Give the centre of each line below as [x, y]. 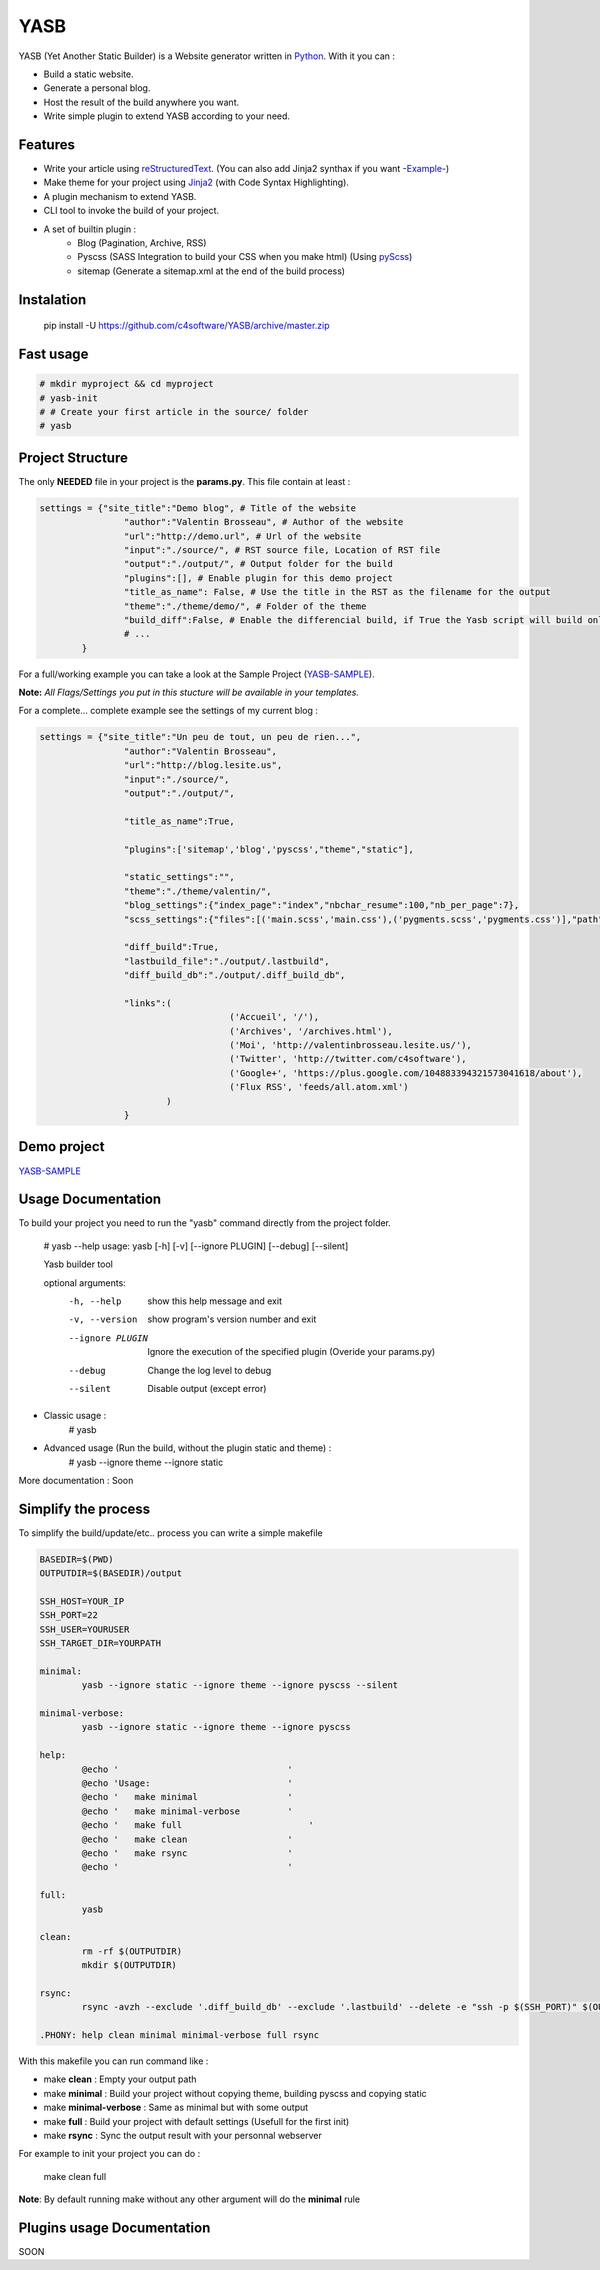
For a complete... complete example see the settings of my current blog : [168, 711]
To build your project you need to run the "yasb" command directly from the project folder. [205, 1223]
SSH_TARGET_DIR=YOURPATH [100, 1643]
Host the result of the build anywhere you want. [141, 102]
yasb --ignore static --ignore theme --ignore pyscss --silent [240, 1685]
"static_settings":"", [179, 877]
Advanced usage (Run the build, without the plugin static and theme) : [187, 1448]
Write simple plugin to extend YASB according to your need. [166, 116]
